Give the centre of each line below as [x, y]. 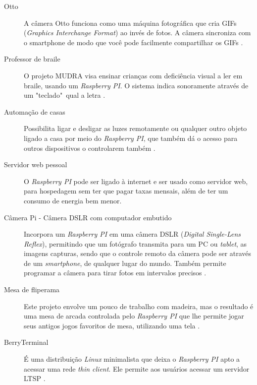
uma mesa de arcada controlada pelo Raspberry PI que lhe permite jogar [134, 316]
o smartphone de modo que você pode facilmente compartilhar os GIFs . [133, 42]
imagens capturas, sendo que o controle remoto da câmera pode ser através [138, 253]
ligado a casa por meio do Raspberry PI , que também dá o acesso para [131, 138]
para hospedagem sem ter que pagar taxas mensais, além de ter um [126, 191]
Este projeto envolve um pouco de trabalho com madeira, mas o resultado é [139, 306]
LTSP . [35, 378]
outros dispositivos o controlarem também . [90, 148]
